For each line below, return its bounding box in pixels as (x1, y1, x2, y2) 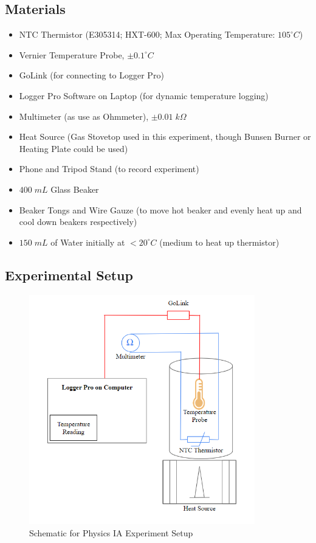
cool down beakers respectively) (19, 215, 137, 228)
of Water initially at (50, 235, 125, 248)
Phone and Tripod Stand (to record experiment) (19, 162, 199, 175)
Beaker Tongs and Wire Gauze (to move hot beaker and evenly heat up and (19, 203, 302, 216)
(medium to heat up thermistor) (159, 235, 280, 248)
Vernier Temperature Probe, (19, 48, 125, 61)
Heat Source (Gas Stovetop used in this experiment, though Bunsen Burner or (19, 130, 311, 143)
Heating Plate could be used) (19, 142, 128, 154)
